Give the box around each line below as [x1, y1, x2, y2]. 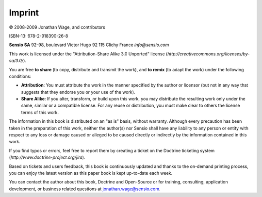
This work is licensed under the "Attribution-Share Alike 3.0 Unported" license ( [9, 51, 168, 57]
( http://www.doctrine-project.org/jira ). [9, 154, 85, 160]
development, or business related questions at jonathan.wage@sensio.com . [9, 186, 161, 192]
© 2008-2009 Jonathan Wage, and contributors [9, 24, 105, 30]
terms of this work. [21, 109, 59, 115]
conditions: [9, 73, 32, 79]
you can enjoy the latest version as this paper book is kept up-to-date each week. [9, 170, 173, 176]
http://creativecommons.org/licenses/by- [167, 51, 250, 57]
